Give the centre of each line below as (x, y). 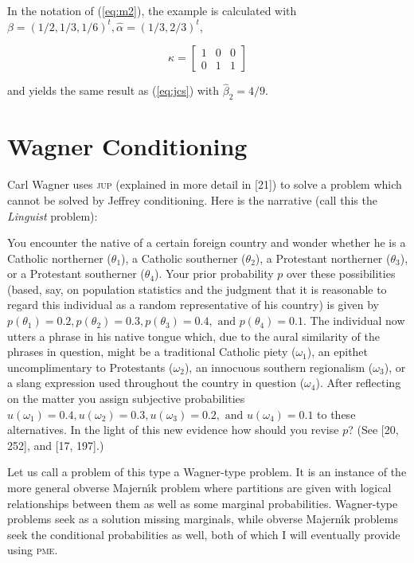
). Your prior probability (214, 274)
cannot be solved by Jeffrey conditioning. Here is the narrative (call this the (192, 199)
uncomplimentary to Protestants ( (90, 367)
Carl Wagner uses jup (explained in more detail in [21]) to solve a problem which (205, 184)
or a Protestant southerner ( (76, 274)
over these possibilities (341, 274)
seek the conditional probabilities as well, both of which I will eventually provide (204, 534)
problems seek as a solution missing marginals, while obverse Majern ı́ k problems (203, 519)
